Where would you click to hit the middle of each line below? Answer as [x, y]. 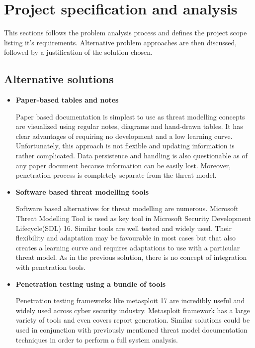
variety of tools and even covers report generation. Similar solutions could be [133, 320]
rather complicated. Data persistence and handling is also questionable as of [131, 156]
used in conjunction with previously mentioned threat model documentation [131, 329]
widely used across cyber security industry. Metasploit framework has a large [133, 310]
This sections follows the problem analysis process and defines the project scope [126, 33]
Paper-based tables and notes [67, 100]
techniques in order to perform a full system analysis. [97, 339]
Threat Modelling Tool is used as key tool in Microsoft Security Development [133, 218]
